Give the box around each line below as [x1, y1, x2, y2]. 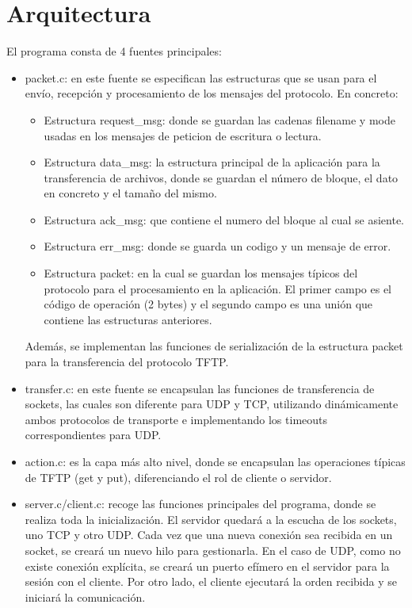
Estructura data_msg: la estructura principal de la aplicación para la [44, 154, 380, 170]
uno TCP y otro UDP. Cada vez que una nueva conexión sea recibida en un [25, 526, 393, 543]
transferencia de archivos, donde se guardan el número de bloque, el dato [44, 169, 399, 185]
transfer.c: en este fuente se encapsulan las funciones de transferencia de [25, 380, 375, 396]
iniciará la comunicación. [25, 588, 146, 605]
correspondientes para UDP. [25, 426, 162, 443]
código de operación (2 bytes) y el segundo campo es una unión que [44, 296, 373, 312]
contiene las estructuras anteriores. [44, 311, 212, 327]
